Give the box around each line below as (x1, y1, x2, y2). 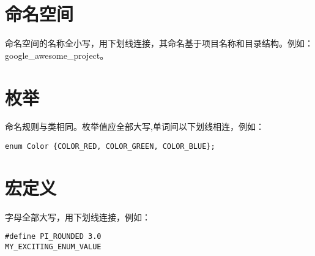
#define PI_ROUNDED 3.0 (5, 232, 102, 241)
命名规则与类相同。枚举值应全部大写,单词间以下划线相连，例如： (5, 120, 264, 133)
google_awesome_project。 (5, 48, 109, 61)
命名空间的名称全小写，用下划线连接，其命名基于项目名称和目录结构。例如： (5, 37, 313, 50)
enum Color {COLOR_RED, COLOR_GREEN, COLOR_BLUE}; (5, 142, 215, 151)
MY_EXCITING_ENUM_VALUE (5, 243, 102, 252)
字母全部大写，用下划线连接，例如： (5, 210, 150, 223)
